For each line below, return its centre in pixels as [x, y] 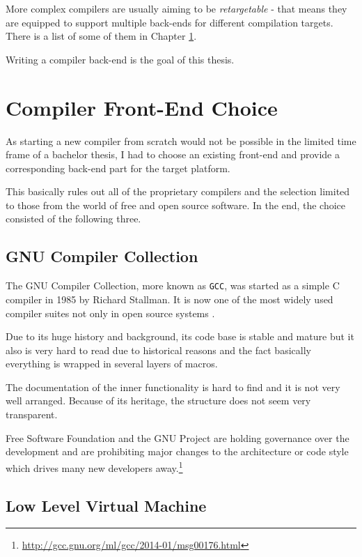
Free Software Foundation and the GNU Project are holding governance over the [178, 437]
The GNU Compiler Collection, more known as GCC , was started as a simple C [173, 285]
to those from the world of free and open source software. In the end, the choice [176, 205]
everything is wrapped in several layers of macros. [112, 364]
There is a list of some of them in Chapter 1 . [101, 36]
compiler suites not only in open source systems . [110, 313]
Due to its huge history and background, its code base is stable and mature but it [180, 336]
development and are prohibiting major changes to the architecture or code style [177, 451]
